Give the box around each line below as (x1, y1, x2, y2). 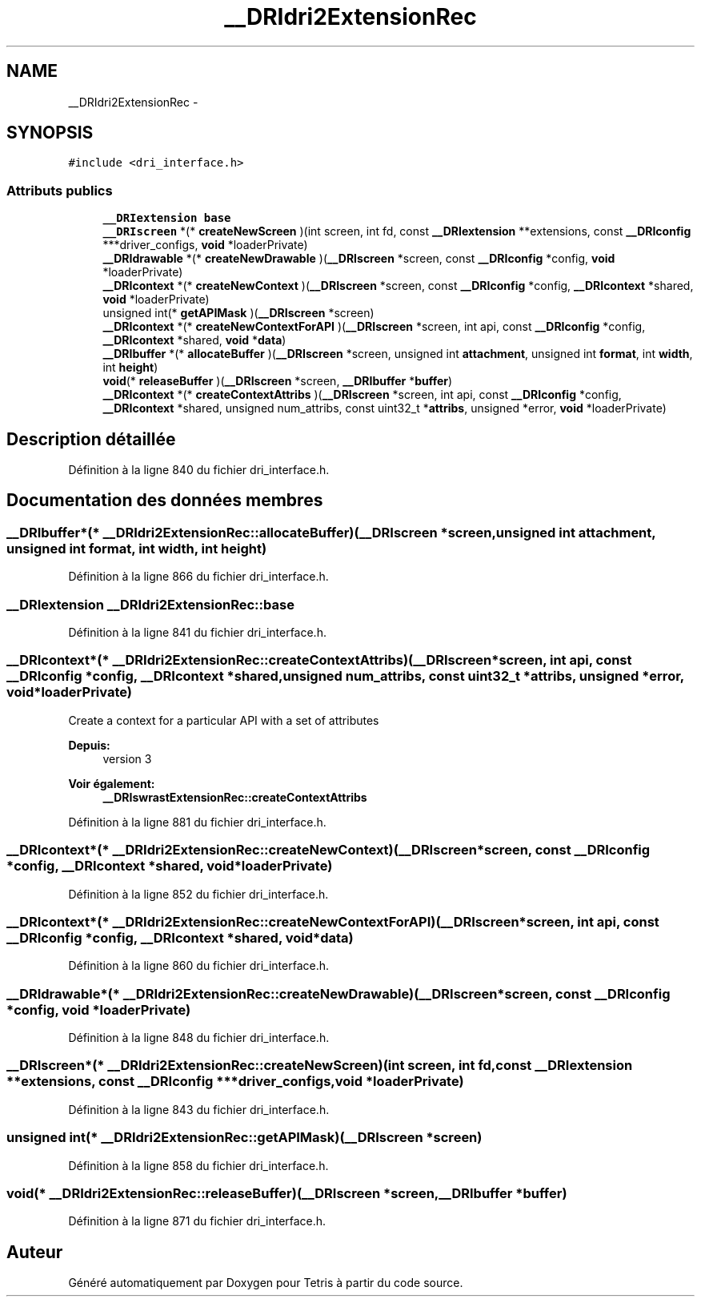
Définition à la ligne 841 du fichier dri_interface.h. (68, 625, 326, 639)
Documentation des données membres (6, 490, 323, 511)
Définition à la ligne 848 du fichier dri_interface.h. (68, 1031, 330, 1044)
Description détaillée (6, 428, 176, 449)
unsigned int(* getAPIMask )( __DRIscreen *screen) (102, 306, 375, 320)
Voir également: (68, 776, 155, 790)
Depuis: (68, 738, 110, 752)
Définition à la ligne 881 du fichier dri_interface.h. (68, 814, 326, 829)
